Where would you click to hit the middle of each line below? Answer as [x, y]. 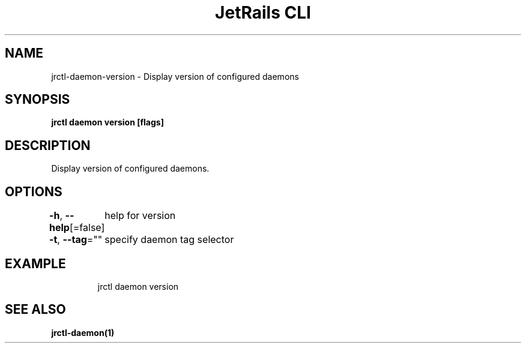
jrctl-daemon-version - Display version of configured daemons [175, 76]
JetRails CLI [263, 13]
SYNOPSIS [38, 100]
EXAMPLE [35, 263]
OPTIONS [34, 191]
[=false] [87, 228]
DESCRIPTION [48, 145]
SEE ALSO [35, 310]
